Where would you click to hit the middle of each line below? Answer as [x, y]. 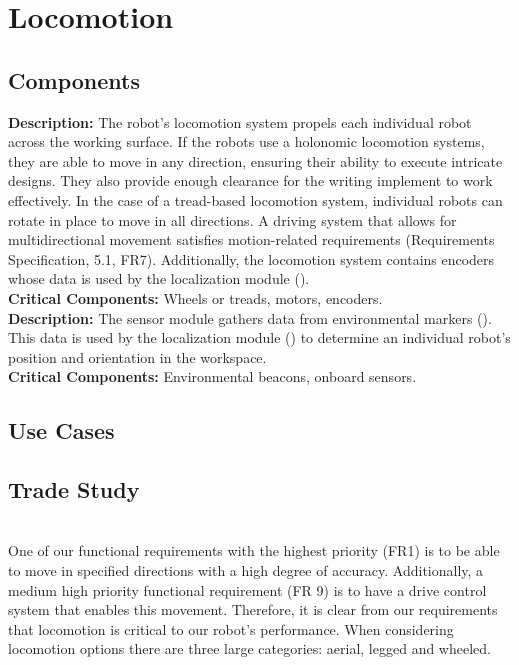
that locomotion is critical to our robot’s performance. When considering [231, 628]
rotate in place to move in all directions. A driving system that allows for [232, 219]
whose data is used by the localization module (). [159, 278]
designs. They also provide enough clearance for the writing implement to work [250, 180]
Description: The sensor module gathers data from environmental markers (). [250, 317]
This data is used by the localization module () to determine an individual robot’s [259, 337]
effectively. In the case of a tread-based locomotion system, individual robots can [255, 199]
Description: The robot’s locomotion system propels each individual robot [240, 121]
